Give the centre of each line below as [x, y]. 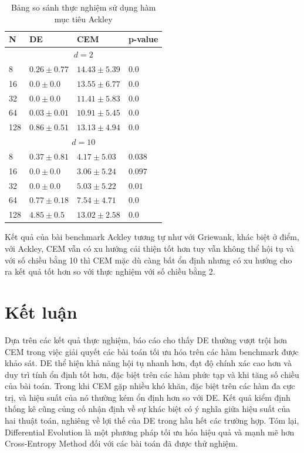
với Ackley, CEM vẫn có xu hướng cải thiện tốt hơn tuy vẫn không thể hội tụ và [149, 248]
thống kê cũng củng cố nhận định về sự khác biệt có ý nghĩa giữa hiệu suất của [148, 409]
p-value [143, 39]
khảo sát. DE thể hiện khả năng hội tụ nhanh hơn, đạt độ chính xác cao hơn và [148, 363]
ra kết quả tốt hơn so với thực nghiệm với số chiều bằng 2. [110, 271]
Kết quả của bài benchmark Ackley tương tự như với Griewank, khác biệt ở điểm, [152, 237]
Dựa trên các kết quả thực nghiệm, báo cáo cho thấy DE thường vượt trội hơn [146, 339]
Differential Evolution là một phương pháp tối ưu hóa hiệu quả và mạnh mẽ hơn [150, 432]
